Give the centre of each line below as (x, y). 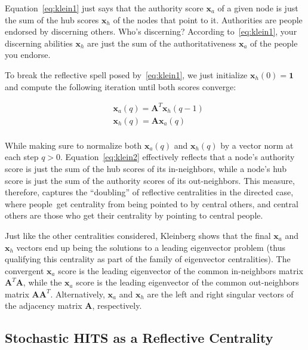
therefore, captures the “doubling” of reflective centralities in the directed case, (149, 192)
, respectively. (117, 306)
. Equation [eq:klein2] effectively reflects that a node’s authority (178, 157)
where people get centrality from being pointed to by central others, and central (152, 203)
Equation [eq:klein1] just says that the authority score (104, 8)
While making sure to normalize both (73, 145)
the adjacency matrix (44, 306)
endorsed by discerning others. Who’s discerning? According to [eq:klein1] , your (151, 31)
